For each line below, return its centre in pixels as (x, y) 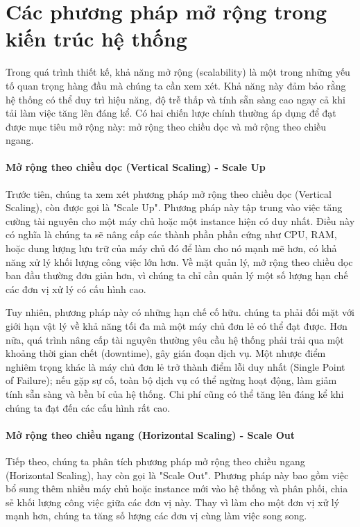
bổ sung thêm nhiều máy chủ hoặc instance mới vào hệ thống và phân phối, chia (177, 488)
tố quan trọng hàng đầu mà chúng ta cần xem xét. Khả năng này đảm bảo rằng (176, 85)
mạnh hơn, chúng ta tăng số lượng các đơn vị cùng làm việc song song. (156, 516)
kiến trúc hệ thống (96, 39)
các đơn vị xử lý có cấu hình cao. (76, 288)
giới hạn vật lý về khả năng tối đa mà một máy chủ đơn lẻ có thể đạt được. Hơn (177, 326)
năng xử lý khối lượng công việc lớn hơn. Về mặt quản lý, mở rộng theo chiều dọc (179, 261)
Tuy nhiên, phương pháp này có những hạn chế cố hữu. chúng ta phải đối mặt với (180, 312)
